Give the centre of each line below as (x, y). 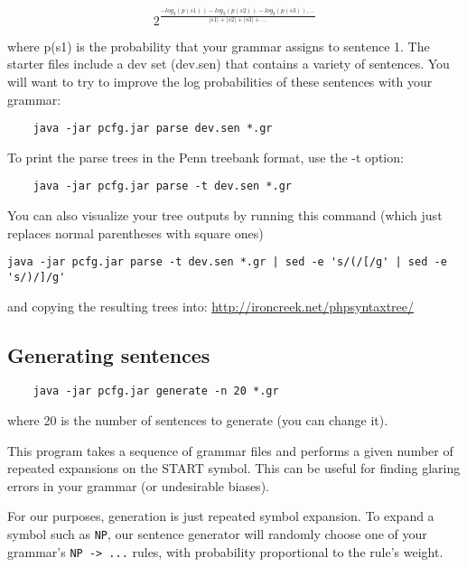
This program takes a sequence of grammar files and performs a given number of (230, 450)
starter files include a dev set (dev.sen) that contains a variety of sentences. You (229, 64)
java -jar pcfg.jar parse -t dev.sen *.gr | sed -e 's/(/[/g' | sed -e (227, 262)
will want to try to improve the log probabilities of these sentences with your (220, 81)
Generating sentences (109, 354)
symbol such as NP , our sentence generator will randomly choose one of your (217, 534)
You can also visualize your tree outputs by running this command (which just (225, 215)
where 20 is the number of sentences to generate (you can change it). (198, 420)
